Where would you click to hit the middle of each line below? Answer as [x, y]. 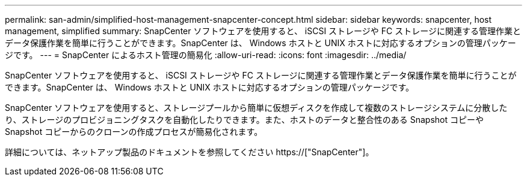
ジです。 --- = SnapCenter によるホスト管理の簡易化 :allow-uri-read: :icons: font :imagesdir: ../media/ [206, 55]
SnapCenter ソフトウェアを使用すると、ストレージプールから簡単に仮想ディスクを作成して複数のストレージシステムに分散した [256, 108]
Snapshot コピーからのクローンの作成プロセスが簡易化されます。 [134, 132]
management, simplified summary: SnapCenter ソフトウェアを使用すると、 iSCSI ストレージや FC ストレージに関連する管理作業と [263, 31]
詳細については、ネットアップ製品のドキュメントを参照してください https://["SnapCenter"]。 [190, 152]
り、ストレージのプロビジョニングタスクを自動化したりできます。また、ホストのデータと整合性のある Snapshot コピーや [244, 120]
